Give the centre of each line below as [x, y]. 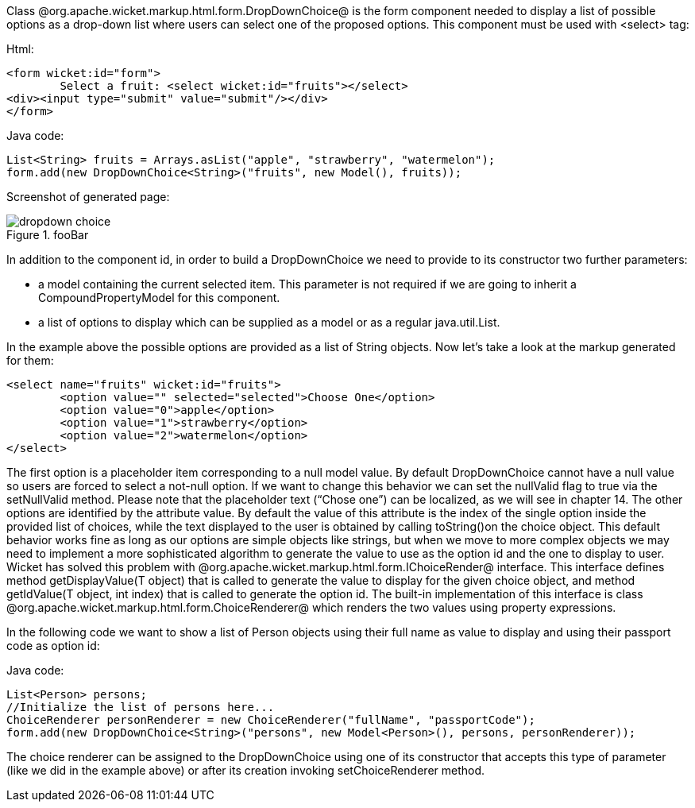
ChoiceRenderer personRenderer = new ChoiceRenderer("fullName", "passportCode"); [271, 720]
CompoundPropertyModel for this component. [159, 298]
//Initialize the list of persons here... [141, 707]
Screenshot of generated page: [88, 197]
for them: [30, 360]
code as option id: [53, 646]
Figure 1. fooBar [48, 235]
